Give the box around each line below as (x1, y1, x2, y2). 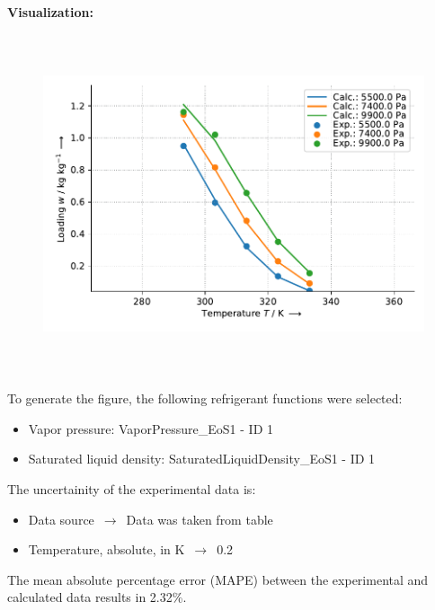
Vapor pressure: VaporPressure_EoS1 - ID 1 (28, 419, 273, 438)
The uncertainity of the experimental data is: (7, 479, 256, 498)
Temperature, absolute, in (28, 540, 171, 559)
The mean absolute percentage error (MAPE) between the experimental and (7, 570, 429, 588)
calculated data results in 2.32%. (7, 588, 187, 606)
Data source (28, 509, 94, 528)
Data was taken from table (126, 509, 273, 528)
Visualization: (7, 3, 93, 21)
